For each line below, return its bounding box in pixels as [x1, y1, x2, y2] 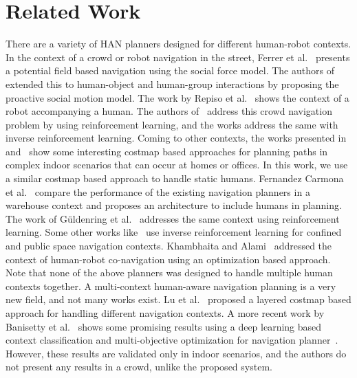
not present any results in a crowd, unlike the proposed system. [6, 359, 272, 374]
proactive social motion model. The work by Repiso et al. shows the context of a [6, 90, 349, 104]
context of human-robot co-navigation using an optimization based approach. [6, 252, 331, 266]
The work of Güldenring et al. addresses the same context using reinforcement [6, 211, 340, 225]
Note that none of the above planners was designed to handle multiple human [6, 265, 333, 280]
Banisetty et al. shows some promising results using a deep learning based [6, 319, 322, 333]
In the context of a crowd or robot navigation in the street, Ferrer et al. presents [6, 49, 350, 64]
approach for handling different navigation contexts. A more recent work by [6, 306, 325, 320]
